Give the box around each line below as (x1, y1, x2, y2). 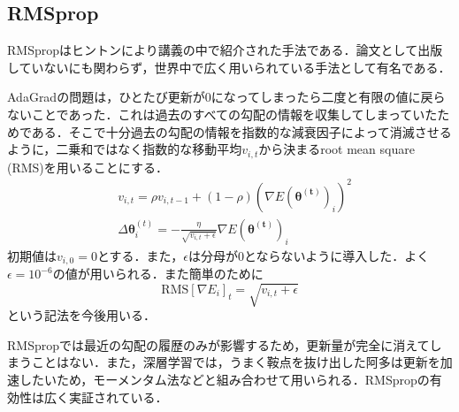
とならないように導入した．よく (243, 246, 430, 264)
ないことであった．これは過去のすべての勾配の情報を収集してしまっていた (7, 104, 438, 123)
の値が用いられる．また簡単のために (52, 264, 264, 283)
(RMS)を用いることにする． (7, 157, 168, 176)
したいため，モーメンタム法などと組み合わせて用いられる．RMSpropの (19, 370, 430, 388)
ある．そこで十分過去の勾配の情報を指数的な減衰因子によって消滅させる (31, 122, 452, 141)
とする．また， (96, 246, 184, 264)
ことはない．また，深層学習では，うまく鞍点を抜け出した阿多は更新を (31, 353, 440, 371)
